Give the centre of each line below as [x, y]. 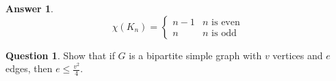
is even [226, 23]
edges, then [29, 68]
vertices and [298, 55]
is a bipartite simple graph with [195, 55]
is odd [224, 34]
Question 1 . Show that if [60, 55]
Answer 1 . [29, 8]
